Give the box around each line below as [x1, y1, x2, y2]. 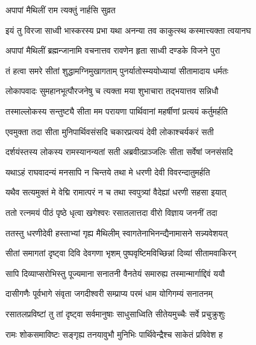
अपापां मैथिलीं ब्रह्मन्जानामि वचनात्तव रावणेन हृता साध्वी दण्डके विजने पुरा [5, 44, 220, 57]
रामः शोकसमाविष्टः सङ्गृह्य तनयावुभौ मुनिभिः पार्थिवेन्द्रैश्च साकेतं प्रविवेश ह [5, 328, 223, 340]
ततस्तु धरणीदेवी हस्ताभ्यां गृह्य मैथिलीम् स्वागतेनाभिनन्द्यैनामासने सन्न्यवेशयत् [5, 226, 228, 239]
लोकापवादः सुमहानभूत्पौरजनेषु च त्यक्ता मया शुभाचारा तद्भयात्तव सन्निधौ [5, 84, 219, 97]
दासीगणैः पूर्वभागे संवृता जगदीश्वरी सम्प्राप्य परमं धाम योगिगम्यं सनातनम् [5, 287, 213, 300]
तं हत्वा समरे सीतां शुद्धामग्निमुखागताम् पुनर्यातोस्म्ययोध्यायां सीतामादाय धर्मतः [5, 64, 229, 77]
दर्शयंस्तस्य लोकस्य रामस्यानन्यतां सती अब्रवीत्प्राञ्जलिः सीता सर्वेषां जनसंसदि [5, 145, 233, 158]
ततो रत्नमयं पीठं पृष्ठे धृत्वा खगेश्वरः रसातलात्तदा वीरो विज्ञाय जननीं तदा [5, 206, 217, 218]
